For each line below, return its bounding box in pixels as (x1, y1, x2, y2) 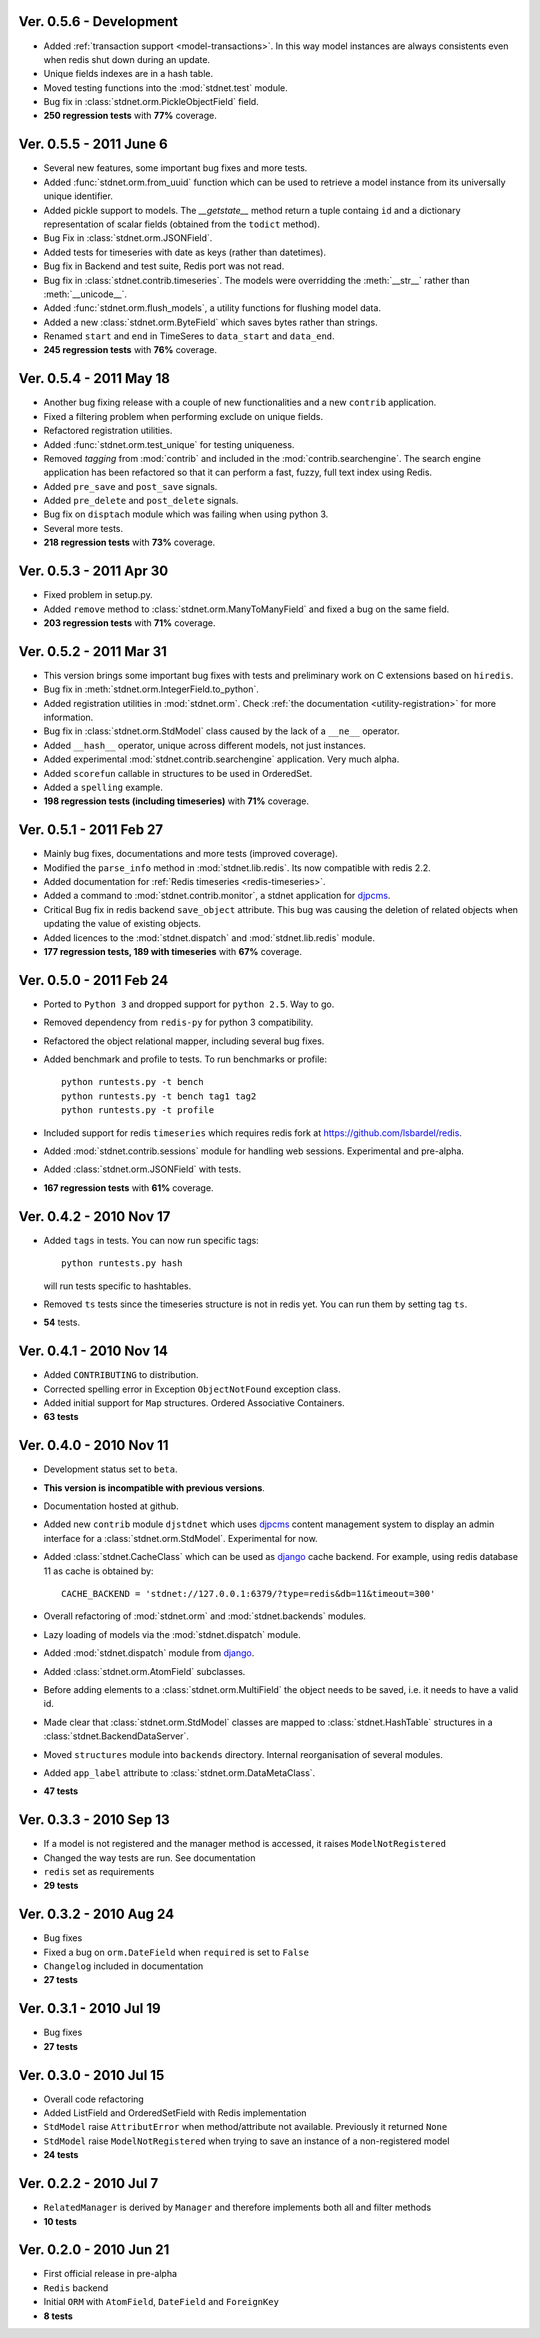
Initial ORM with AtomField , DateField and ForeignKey (43, 2296, 280, 2308)
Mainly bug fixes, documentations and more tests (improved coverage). (43, 848, 339, 860)
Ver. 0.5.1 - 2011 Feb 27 (18, 821, 164, 839)
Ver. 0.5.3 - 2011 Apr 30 (18, 563, 169, 580)
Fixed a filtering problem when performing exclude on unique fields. (43, 410, 324, 422)
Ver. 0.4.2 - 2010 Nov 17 (18, 1208, 171, 1225)
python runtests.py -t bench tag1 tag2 (61, 1090, 257, 1102)
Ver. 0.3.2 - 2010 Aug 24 (18, 1906, 175, 1923)
